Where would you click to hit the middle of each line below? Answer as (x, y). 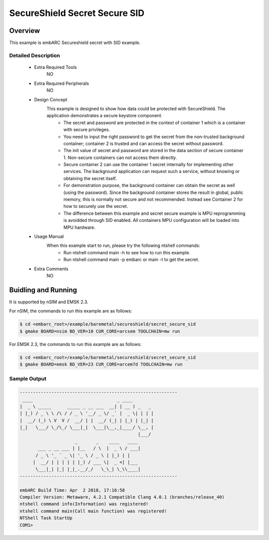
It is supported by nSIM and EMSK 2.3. (49, 302)
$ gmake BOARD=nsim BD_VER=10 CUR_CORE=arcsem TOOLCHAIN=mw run (100, 331)
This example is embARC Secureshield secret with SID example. (75, 43)
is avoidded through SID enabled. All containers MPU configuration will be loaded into (151, 220)
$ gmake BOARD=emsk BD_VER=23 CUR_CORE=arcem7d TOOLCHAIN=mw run (101, 364)
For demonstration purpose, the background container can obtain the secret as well (149, 185)
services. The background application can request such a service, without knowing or (152, 172)
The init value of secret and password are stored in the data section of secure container (153, 151)
